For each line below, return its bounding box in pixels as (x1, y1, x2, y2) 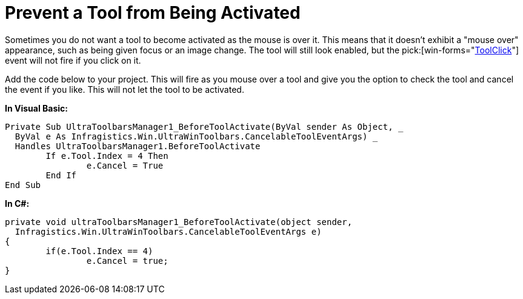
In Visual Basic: (5, 102, 68, 113)
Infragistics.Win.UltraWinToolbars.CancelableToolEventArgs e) (15, 226, 322, 237)
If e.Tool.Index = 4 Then (45, 150, 168, 161)
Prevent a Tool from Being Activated (5, 2, 301, 23)
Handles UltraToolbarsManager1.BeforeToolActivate (15, 141, 261, 151)
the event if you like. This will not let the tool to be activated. (5, 84, 244, 95)
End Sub (5, 180, 41, 190)
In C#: (5, 198, 30, 209)
